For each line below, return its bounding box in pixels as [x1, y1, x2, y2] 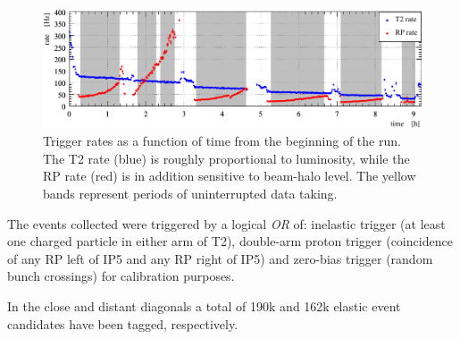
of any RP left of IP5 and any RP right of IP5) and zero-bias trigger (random [7, 249, 433, 267]
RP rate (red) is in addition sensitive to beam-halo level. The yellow [43, 166, 416, 185]
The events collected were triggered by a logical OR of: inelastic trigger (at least [7, 214, 446, 233]
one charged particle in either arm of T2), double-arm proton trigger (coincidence [7, 232, 453, 250]
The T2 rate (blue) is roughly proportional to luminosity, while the [43, 148, 410, 167]
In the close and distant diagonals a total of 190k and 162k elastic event [7, 297, 401, 316]
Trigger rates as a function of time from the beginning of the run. [43, 131, 401, 150]
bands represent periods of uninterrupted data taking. [43, 184, 338, 203]
